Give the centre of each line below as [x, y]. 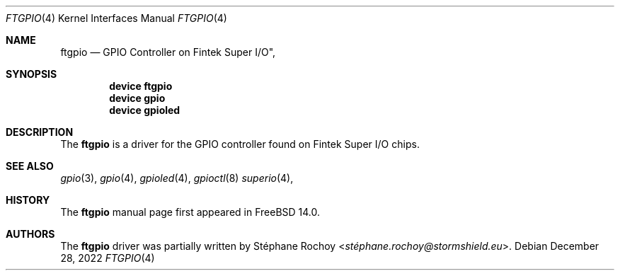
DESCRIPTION [40, 132]
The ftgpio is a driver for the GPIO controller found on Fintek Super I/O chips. [240, 144]
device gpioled [145, 110]
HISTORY [28, 200]
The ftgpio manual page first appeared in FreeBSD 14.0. [190, 212]
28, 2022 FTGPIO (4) [108, 258]
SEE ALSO [30, 166]
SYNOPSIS [31, 74]
